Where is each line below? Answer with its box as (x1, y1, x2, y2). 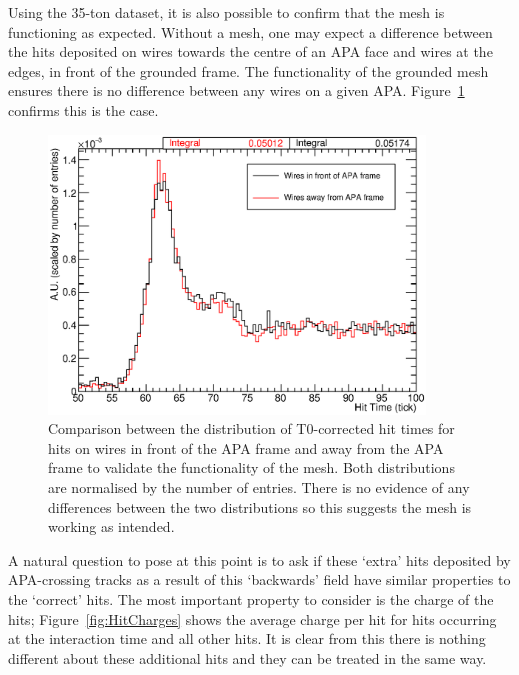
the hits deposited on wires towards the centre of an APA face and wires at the (8, 41, 493, 62)
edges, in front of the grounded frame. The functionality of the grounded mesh (8, 60, 489, 81)
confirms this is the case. (8, 99, 159, 120)
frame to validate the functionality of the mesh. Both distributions (48, 457, 455, 478)
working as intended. (48, 516, 175, 537)
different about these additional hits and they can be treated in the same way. (8, 647, 487, 668)
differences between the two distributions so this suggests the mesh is (48, 496, 472, 517)
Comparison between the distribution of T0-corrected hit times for (48, 418, 455, 439)
